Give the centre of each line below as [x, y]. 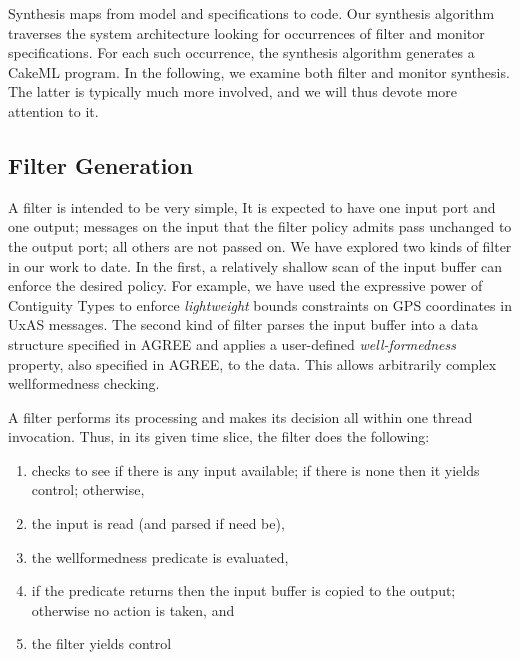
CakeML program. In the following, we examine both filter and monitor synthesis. [259, 71]
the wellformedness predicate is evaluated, [160, 556]
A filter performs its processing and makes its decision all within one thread [240, 416]
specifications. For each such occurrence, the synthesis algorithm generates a [241, 52]
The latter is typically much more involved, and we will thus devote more [233, 91]
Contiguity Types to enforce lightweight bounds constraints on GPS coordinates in [260, 304]
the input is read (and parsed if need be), [158, 523]
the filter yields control [101, 643]
